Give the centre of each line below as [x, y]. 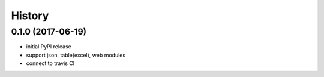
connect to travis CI [50, 63]
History [30, 16]
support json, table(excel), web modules [76, 55]
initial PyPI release [49, 47]
